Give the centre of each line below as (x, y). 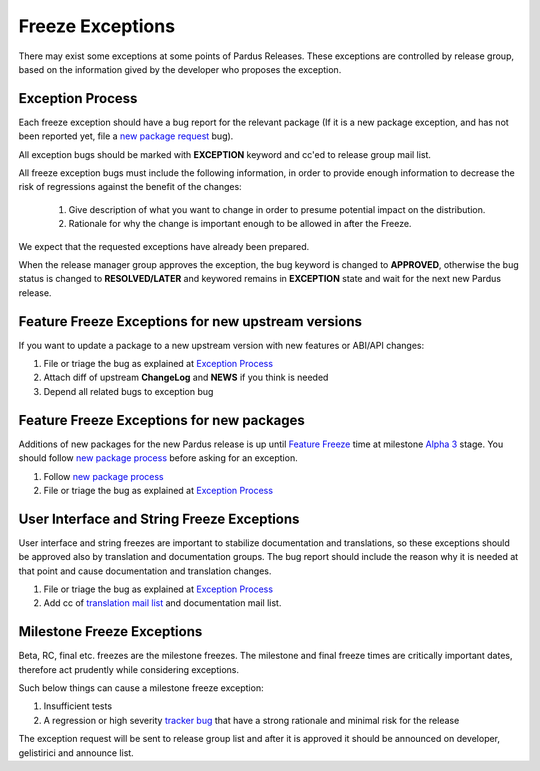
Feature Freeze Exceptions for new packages (161, 420)
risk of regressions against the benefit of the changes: (130, 187)
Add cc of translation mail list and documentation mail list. (162, 603)
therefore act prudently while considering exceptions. (129, 669)
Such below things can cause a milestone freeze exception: (141, 688)
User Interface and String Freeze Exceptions (159, 518)
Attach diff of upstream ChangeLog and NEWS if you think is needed (186, 377)
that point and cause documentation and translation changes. (145, 571)
